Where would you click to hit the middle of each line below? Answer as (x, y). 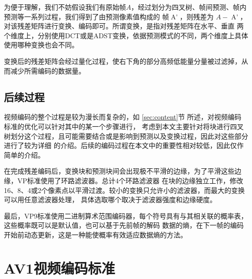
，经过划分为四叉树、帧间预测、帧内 (189, 7)
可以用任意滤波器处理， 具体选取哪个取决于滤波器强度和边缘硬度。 (110, 199)
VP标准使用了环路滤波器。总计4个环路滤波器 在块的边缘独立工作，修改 (130, 180)
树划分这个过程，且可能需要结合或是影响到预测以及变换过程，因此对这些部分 (126, 136)
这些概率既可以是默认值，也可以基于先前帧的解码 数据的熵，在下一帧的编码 (124, 225)
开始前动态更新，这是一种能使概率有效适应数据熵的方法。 (95, 234)
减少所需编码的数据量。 (48, 70)
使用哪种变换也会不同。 (41, 45)
